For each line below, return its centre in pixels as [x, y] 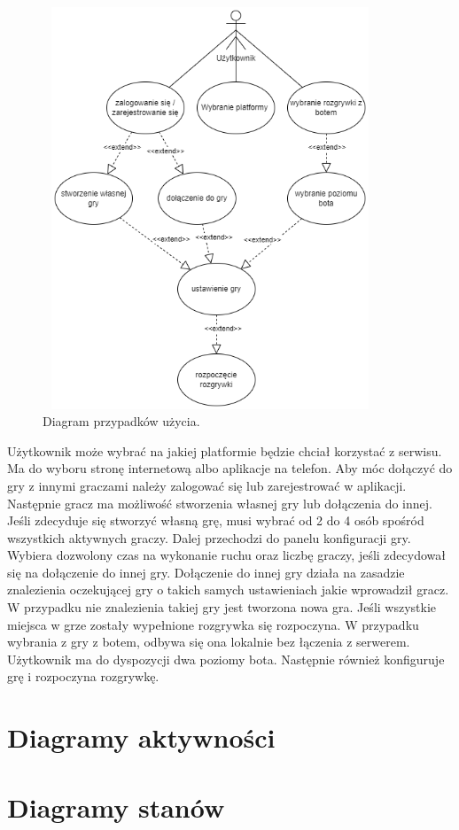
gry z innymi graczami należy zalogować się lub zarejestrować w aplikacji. [207, 485]
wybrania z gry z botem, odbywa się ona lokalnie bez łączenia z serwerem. [209, 642]
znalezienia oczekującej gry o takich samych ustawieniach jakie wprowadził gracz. [228, 590]
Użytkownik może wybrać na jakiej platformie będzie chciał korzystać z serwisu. [225, 450]
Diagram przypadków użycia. [121, 421]
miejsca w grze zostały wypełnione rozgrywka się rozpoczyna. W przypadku [213, 624]
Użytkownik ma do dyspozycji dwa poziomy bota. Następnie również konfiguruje [226, 659]
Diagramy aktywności [141, 737]
